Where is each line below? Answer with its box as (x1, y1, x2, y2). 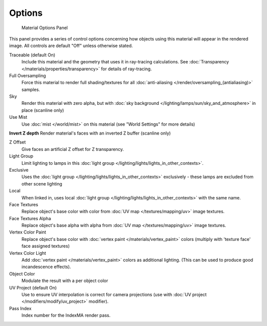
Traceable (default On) (9, 52, 55, 58)
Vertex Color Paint (9, 229, 46, 235)
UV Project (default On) (9, 284, 57, 290)
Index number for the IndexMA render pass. (21, 312, 111, 319)
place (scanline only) (21, 107, 64, 113)
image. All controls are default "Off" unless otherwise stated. (9, 43, 133, 49)
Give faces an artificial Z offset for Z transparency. (21, 146, 124, 152)
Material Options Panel (21, 25, 68, 31)
